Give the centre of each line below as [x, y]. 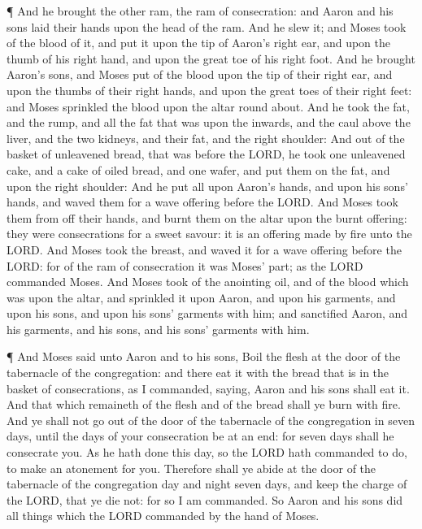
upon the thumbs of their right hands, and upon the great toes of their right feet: [209, 90]
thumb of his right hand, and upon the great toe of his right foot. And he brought [211, 58]
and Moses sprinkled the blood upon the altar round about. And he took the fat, [208, 106]
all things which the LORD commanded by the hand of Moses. [163, 516]
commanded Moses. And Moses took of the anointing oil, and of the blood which [208, 282]
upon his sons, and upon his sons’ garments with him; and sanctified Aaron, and [207, 313]
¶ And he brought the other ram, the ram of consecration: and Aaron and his [200, 11]
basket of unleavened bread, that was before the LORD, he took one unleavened [206, 154]
